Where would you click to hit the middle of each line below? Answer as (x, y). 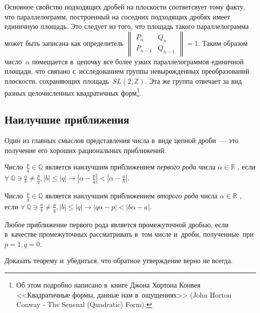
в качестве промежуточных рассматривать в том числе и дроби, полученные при (129, 234)
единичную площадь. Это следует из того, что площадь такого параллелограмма (127, 26)
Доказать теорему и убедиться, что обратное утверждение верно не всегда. (119, 260)
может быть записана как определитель (64, 43)
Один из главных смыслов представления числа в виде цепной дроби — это (122, 140)
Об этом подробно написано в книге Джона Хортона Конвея (108, 285)
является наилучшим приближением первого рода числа (130, 167)
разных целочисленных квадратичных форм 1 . (73, 92)
